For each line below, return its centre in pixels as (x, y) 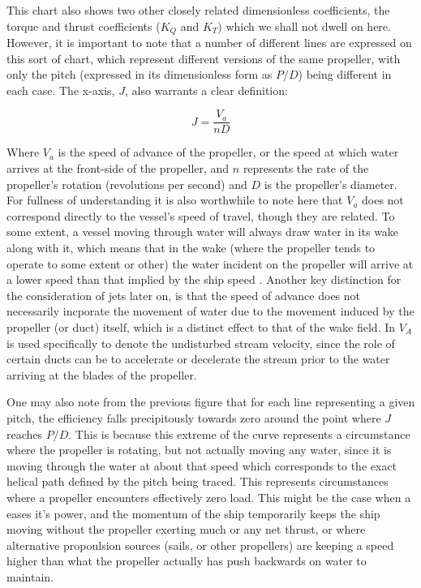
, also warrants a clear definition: (206, 90)
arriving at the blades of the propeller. (102, 374)
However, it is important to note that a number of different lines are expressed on (209, 43)
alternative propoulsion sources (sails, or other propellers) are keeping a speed (200, 545)
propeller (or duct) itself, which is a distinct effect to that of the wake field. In (201, 327)
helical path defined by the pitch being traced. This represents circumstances (198, 481)
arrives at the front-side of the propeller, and (118, 168)
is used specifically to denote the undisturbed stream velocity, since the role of (201, 343)
